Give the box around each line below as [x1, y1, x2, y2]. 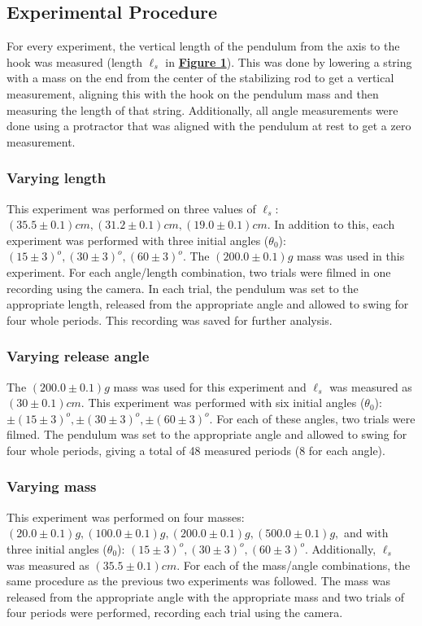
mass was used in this [296, 247, 405, 265]
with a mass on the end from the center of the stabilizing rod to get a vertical [7, 69, 394, 86]
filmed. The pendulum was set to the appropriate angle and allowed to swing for [7, 426, 407, 443]
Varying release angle [7, 346, 150, 366]
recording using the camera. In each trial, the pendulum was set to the [7, 279, 359, 296]
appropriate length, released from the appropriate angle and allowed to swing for [7, 295, 409, 313]
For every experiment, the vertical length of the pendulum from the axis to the [7, 37, 400, 55]
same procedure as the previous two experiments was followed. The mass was [7, 572, 391, 589]
